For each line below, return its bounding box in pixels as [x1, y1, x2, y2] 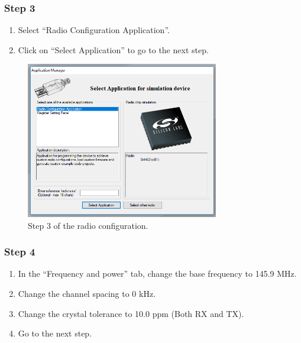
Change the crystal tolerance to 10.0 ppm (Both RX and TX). [18, 307, 244, 319]
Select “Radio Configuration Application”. [18, 24, 170, 36]
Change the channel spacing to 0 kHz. [18, 287, 156, 299]
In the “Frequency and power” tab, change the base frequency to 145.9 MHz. [18, 267, 297, 280]
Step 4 [4, 244, 35, 259]
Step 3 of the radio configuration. [28, 219, 148, 231]
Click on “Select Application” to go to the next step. [18, 43, 209, 56]
